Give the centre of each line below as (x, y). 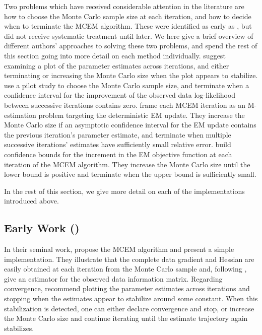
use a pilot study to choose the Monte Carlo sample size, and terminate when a (127, 85)
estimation (20, 115)
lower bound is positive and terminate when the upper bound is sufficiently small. (130, 174)
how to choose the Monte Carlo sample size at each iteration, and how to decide (128, 16)
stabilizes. (19, 328)
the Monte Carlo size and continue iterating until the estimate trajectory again (126, 318)
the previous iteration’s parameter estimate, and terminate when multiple (118, 134)
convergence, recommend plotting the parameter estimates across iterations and (127, 288)
